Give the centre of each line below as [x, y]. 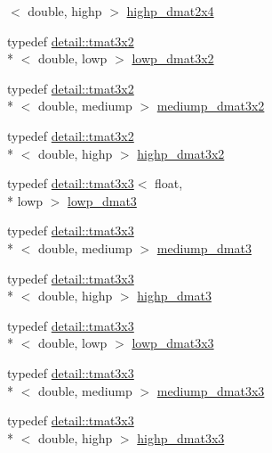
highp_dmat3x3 [181, 437]
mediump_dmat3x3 [211, 390]
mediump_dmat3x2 [211, 106]
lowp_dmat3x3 [173, 343]
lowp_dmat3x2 [173, 58]
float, [169, 183]
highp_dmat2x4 [170, 11]
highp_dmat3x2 [181, 153]
